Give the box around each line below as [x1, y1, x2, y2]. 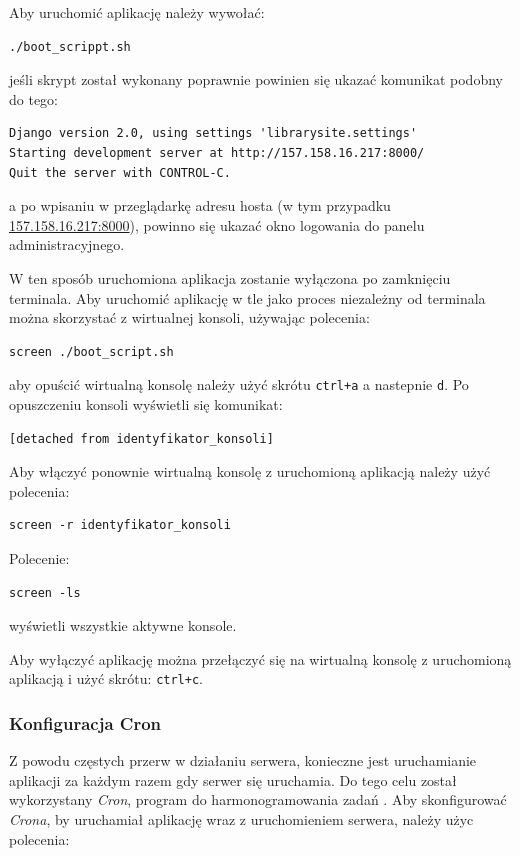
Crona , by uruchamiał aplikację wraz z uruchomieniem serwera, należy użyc [9, 808, 474, 829]
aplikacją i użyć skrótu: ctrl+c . [9, 668, 203, 689]
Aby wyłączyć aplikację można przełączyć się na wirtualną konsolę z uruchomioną [9, 648, 512, 669]
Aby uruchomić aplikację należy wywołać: [9, 2, 265, 22]
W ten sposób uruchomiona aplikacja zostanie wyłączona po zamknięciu [9, 267, 451, 288]
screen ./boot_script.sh [9, 344, 174, 359]
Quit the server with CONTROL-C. [9, 165, 231, 180]
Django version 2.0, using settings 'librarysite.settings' [9, 126, 418, 141]
